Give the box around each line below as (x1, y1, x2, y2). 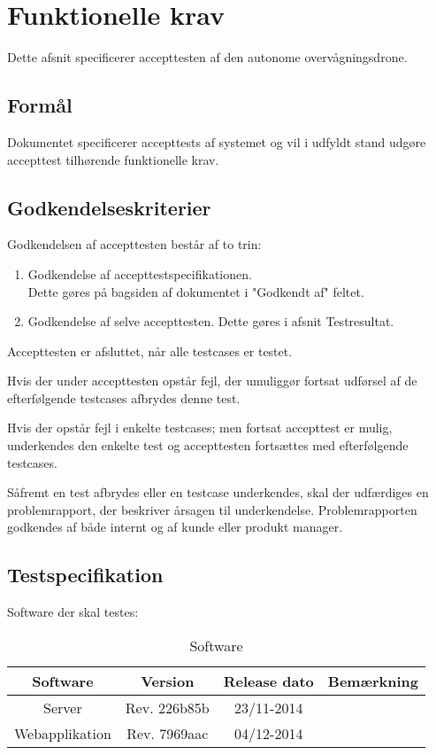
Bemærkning (327, 670, 419, 691)
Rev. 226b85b (125, 697, 210, 718)
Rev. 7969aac (126, 722, 209, 743)
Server (43, 697, 82, 718)
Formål (7, 91, 73, 119)
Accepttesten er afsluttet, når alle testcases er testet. (7, 341, 293, 360)
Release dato (223, 670, 314, 691)
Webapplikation (14, 722, 111, 743)
